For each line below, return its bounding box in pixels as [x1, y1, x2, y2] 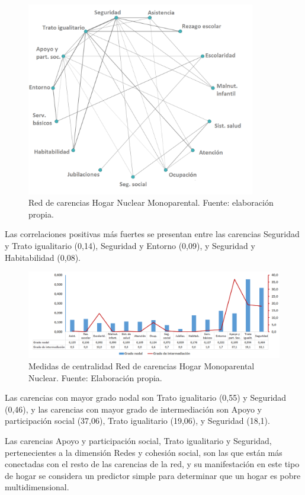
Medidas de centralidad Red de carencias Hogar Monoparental [28, 360, 255, 372]
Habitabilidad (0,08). [5, 251, 81, 263]
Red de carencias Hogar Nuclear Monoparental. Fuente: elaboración [28, 196, 274, 209]
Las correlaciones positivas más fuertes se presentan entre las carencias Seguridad [5, 228, 300, 240]
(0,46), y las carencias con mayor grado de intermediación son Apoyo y [5, 403, 262, 415]
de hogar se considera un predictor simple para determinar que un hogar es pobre [5, 469, 301, 481]
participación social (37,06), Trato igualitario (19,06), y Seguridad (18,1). [5, 414, 270, 427]
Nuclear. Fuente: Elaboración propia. [28, 371, 162, 384]
